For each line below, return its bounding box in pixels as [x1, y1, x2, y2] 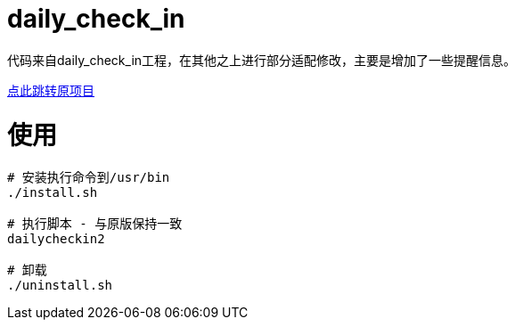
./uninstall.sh [7, 278, 113, 293]
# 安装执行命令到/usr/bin [7, 170, 170, 185]
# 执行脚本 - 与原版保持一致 [7, 217, 183, 232]
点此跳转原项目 [7, 82, 94, 98]
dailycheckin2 [7, 232, 105, 247]
